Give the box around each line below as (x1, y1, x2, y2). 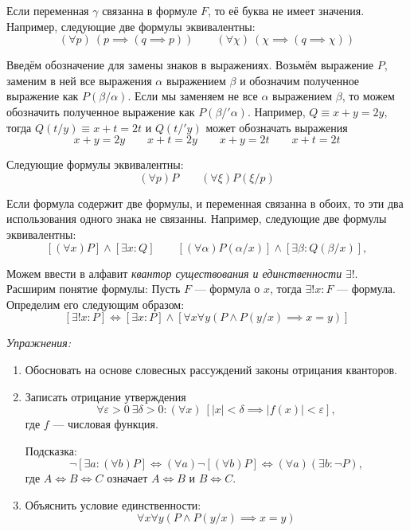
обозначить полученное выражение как (6, 103, 195, 119)
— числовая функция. (53, 416, 158, 432)
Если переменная (6, 2, 89, 18)
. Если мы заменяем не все (127, 88, 258, 104)
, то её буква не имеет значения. (208, 2, 365, 18)
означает (107, 470, 148, 486)
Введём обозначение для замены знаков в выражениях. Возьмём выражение (6, 57, 374, 73)
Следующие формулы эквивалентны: (6, 156, 184, 173)
